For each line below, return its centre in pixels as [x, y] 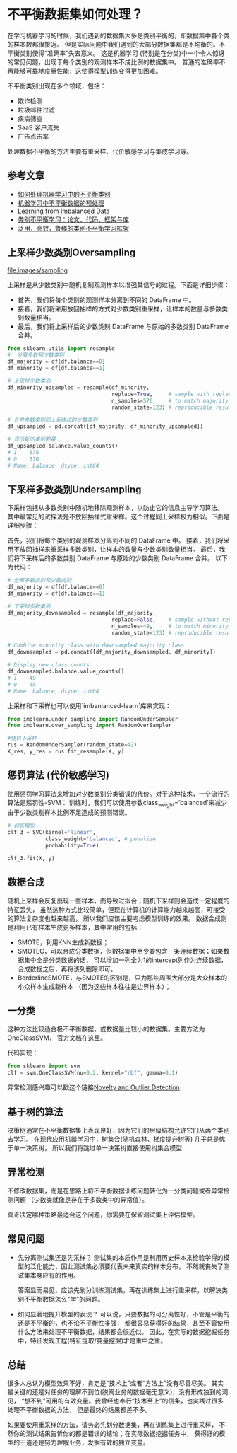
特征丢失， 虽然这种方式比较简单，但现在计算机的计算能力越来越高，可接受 [116, 909]
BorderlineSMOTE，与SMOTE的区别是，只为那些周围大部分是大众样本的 [122, 978]
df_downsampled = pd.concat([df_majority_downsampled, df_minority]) [112, 652]
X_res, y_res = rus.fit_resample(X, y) [66, 751]
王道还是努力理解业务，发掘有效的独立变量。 [84, 1442]
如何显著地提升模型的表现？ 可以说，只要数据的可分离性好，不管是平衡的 [123, 1314]
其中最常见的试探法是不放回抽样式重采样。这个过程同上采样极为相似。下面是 [119, 516]
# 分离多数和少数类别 [36, 355]
